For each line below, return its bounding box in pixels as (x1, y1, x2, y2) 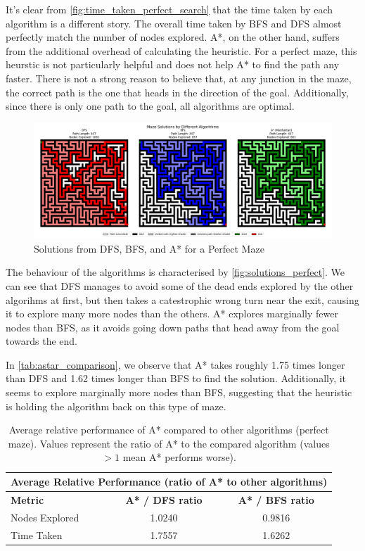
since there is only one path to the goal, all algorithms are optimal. (6, 99, 295, 113)
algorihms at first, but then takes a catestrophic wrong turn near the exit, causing (6, 292, 359, 307)
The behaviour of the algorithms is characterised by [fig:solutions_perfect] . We (6, 265, 345, 279)
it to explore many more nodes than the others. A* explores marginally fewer (6, 306, 338, 321)
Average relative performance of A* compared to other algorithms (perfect (8, 422, 329, 437)
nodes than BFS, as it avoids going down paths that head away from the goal (6, 319, 340, 334)
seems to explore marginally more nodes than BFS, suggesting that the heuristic (6, 385, 352, 400)
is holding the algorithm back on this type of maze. (6, 398, 226, 413)
